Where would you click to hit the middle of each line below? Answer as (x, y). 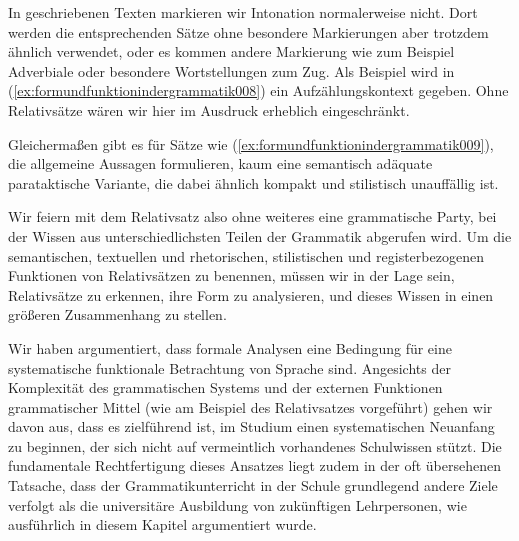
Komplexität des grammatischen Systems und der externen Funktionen (225, 387)
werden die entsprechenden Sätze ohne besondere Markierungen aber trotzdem (248, 31)
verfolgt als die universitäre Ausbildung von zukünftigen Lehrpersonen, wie (237, 504)
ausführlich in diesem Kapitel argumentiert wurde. (162, 524)
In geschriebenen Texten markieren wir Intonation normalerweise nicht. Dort (243, 12)
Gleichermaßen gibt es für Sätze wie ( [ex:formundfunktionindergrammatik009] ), (251, 143)
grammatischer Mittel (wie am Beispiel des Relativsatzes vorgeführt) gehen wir (250, 406)
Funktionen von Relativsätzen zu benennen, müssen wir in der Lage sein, (231, 275)
